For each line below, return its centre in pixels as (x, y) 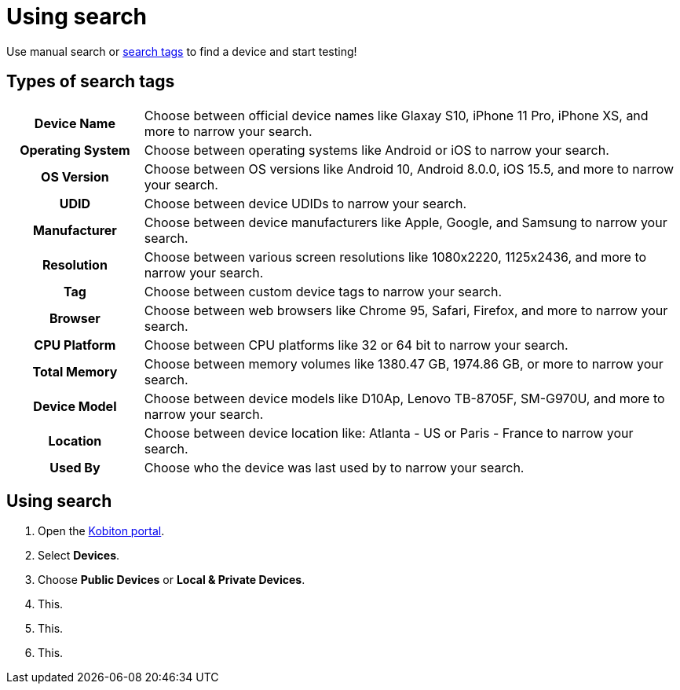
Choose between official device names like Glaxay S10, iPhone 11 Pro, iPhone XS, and (396, 115)
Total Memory (75, 371)
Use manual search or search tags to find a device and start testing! (182, 51)
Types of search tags (91, 82)
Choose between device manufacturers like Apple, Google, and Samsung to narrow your (406, 222)
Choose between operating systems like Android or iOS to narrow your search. (377, 150)
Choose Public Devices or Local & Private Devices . (172, 580)
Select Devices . (79, 556)
